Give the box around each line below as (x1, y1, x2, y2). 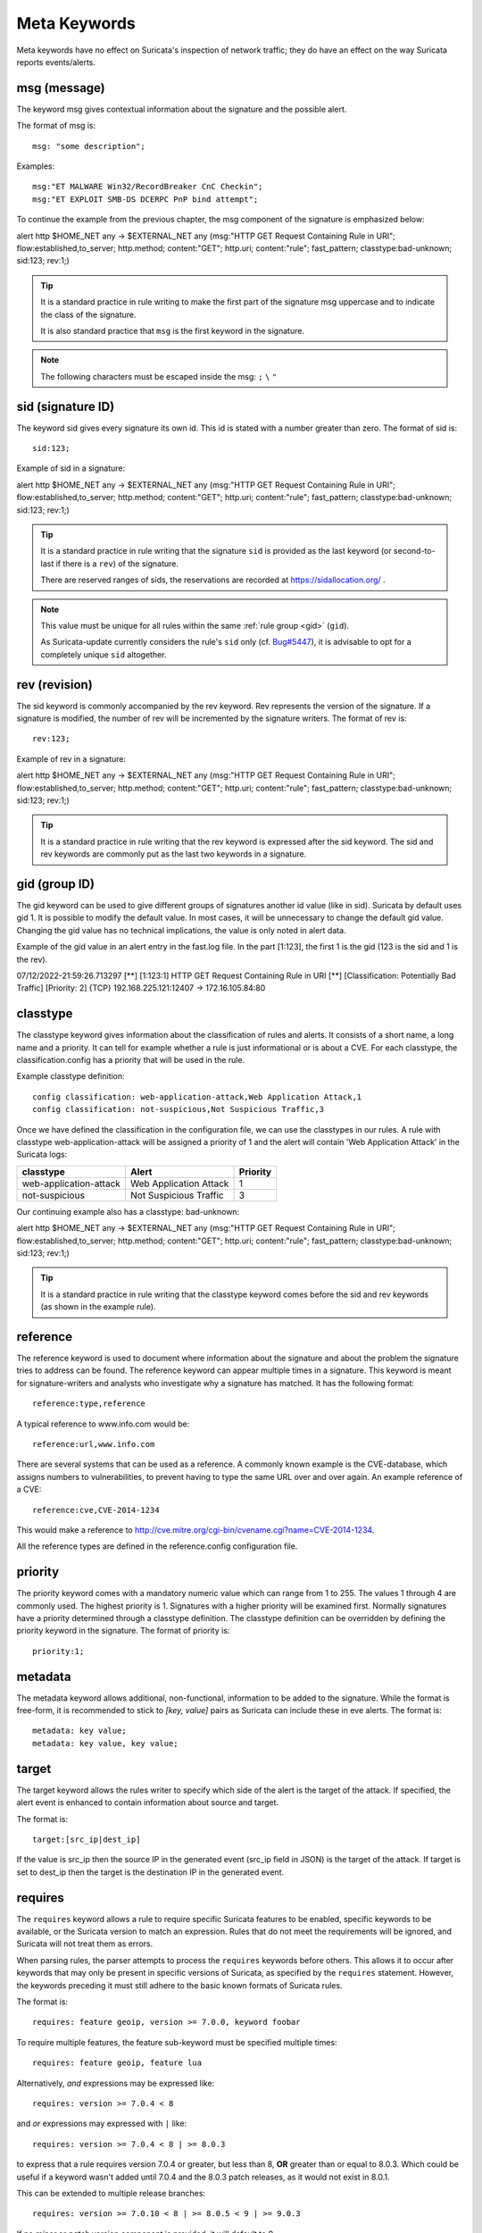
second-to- (393, 546, 436, 556)
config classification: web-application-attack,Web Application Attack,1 (32, 1091, 362, 1102)
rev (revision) (16, 677, 93, 692)
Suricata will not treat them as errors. (16, 1938, 154, 1949)
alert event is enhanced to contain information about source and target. (16, 1797, 279, 1808)
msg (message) (16, 80, 106, 96)
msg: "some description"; (32, 141, 146, 151)
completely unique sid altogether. (40, 648, 167, 660)
